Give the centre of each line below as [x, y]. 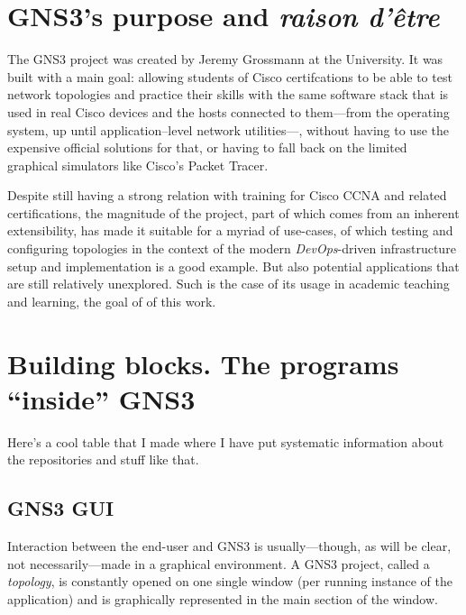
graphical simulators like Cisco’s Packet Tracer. [138, 165]
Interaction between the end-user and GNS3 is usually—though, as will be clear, [229, 546]
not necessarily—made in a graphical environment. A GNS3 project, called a [219, 563]
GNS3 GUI [61, 508]
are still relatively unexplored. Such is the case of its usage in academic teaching [228, 284]
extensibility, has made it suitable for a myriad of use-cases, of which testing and [230, 230]
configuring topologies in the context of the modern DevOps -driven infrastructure [232, 248]
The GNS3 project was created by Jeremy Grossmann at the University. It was [225, 59]
